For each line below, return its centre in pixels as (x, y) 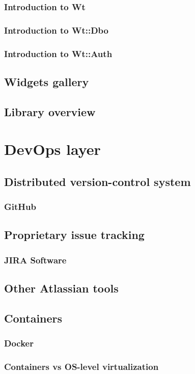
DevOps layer (52, 149)
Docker (19, 343)
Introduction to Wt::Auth (58, 53)
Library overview (50, 111)
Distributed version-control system (97, 181)
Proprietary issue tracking (74, 235)
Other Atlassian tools (61, 288)
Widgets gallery (47, 81)
